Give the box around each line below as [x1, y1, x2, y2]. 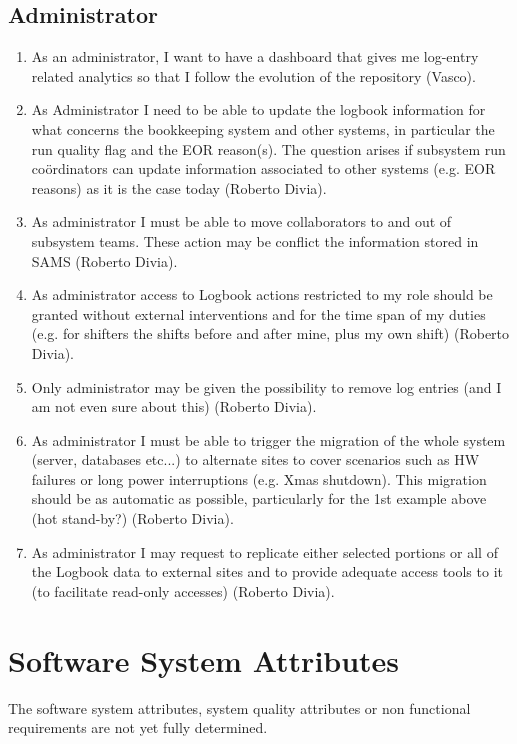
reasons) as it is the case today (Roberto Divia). [31, 177, 327, 198]
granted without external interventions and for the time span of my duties [31, 303, 486, 324]
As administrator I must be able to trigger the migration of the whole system [31, 429, 506, 450]
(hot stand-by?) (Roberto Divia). [31, 508, 234, 529]
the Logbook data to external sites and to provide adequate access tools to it [31, 561, 503, 582]
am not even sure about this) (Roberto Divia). [31, 396, 317, 417]
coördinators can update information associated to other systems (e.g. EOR [31, 158, 496, 179]
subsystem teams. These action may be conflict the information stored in [31, 230, 479, 251]
